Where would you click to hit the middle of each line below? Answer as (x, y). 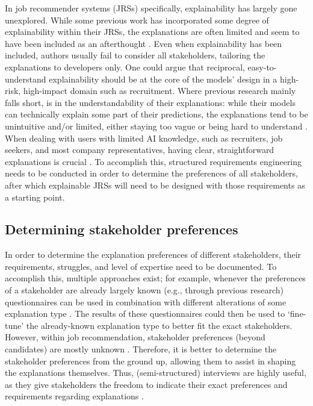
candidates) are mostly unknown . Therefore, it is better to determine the (141, 349)
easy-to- (262, 67)
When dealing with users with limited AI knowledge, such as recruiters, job (144, 138)
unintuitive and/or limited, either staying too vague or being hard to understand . (156, 126)
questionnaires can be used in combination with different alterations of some (146, 301)
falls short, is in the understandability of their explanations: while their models (150, 102)
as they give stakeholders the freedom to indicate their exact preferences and (146, 384)
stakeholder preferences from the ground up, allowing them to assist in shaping (150, 361)
